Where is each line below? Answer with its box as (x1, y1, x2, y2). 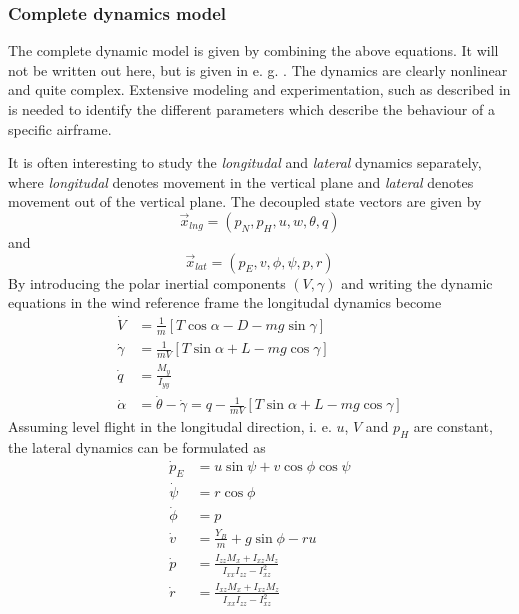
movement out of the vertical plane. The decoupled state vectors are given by (8, 191, 482, 212)
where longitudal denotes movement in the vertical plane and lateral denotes (8, 171, 474, 192)
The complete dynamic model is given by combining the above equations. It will (8, 40, 499, 61)
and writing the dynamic (341, 272, 493, 293)
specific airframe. (8, 118, 112, 139)
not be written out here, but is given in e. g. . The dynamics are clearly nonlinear (8, 59, 508, 80)
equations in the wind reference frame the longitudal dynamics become (8, 292, 442, 313)
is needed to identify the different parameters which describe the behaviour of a (8, 99, 495, 119)
